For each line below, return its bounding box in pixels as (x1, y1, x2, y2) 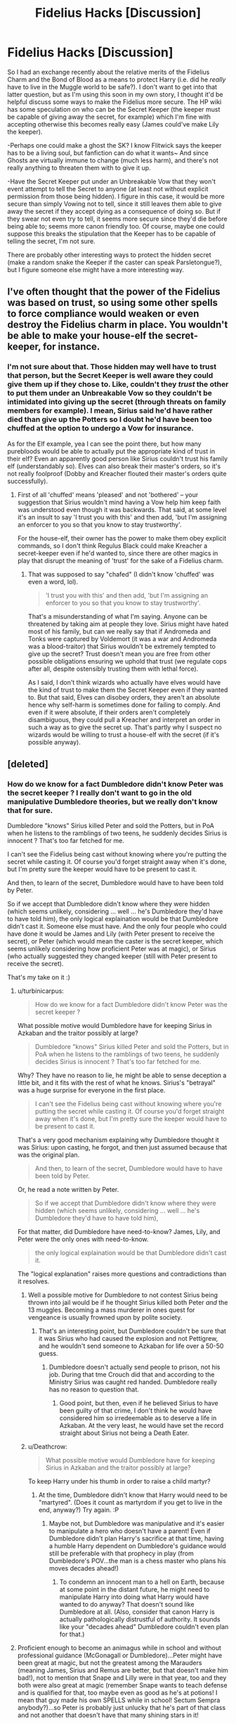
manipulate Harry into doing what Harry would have (59, 1593, 209, 1601)
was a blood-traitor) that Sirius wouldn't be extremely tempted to (27, 642, 216, 650)
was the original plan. (17, 1151, 80, 1159)
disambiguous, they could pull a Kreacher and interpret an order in (27, 715, 221, 723)
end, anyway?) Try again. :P (38, 1506, 119, 1514)
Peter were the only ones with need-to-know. (17, 1235, 149, 1244)
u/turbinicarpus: (17, 986, 65, 996)
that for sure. (7, 805, 53, 815)
